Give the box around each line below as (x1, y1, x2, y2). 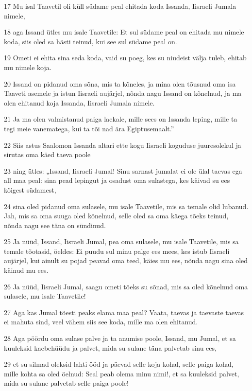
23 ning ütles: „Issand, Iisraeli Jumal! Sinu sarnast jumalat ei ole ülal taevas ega (4, 165, 242, 176)
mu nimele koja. (4, 62, 51, 72)
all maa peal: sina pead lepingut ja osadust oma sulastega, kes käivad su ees (4, 175, 230, 185)
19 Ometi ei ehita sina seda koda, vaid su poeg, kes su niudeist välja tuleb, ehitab (4, 53, 247, 63)
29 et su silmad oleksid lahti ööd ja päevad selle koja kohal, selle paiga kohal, (4, 359, 234, 369)
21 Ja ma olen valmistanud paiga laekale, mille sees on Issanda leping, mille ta (4, 114, 237, 124)
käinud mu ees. (4, 265, 49, 275)
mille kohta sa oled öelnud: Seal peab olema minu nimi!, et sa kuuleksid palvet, (4, 368, 239, 378)
